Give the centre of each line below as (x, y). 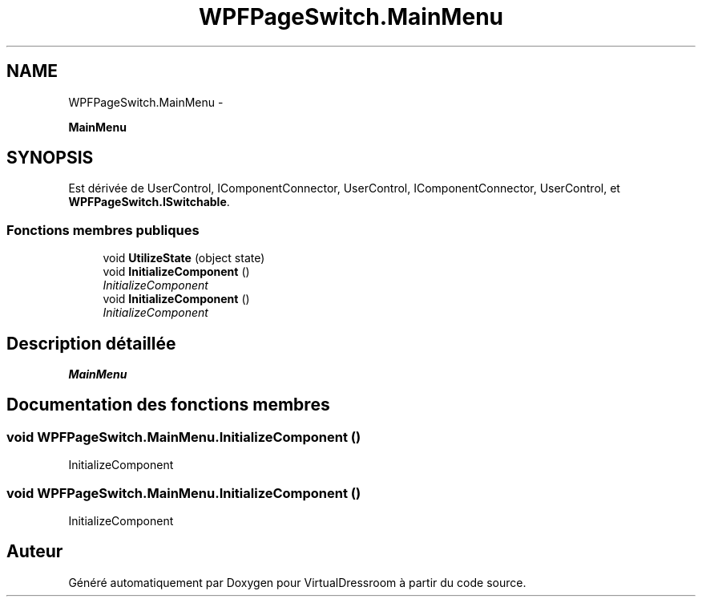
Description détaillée (91, 343)
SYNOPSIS (50, 158)
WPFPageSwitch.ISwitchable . (149, 202)
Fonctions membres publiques (103, 230)
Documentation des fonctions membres (168, 405)
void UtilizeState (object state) (184, 258)
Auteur (35, 552)
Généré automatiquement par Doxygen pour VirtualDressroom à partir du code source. (297, 582)
